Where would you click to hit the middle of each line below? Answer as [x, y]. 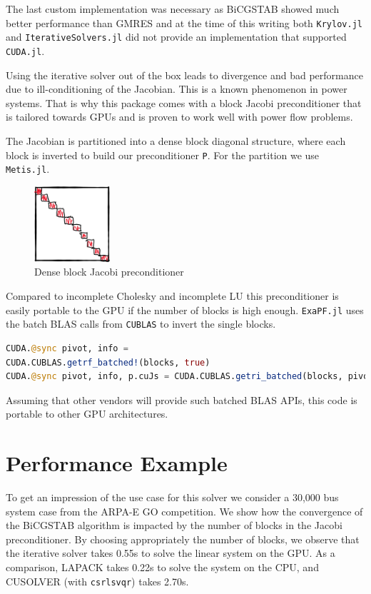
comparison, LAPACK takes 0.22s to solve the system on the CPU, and [162, 567]
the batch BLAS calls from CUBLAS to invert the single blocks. [141, 324]
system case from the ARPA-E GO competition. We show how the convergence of [184, 511]
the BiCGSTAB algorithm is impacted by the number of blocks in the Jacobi [174, 525]
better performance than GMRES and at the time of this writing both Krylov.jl [184, 22]
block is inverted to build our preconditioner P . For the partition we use [163, 155]
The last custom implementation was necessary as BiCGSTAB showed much [173, 9]
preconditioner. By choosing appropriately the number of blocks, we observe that [183, 539]
